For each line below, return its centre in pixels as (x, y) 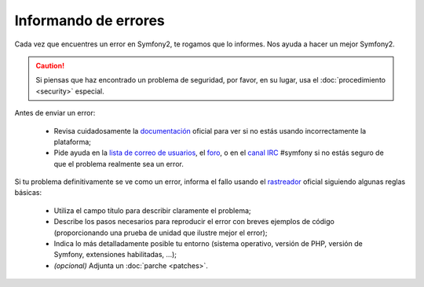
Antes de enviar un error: (55, 113)
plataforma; (73, 142)
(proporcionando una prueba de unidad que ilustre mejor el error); (161, 233)
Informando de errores (90, 20)
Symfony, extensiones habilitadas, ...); (115, 255)
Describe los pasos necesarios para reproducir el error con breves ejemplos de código (194, 222)
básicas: (28, 193)
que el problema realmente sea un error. (119, 164)
